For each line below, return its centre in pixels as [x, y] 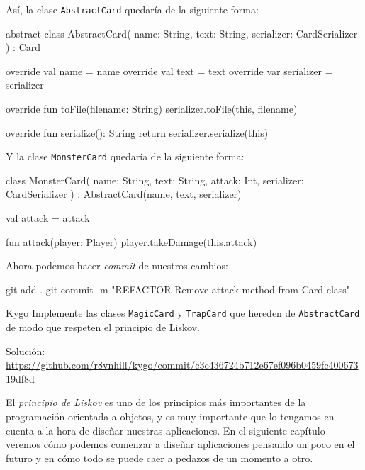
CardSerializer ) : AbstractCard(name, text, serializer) [124, 194]
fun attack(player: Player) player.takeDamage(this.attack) [131, 241]
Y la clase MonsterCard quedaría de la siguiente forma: [125, 156]
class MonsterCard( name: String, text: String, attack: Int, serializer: [155, 180]
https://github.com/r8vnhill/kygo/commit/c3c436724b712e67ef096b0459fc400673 [182, 365]
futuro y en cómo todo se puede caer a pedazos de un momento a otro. [159, 458]
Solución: [26, 351]
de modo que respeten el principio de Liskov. [103, 327]
